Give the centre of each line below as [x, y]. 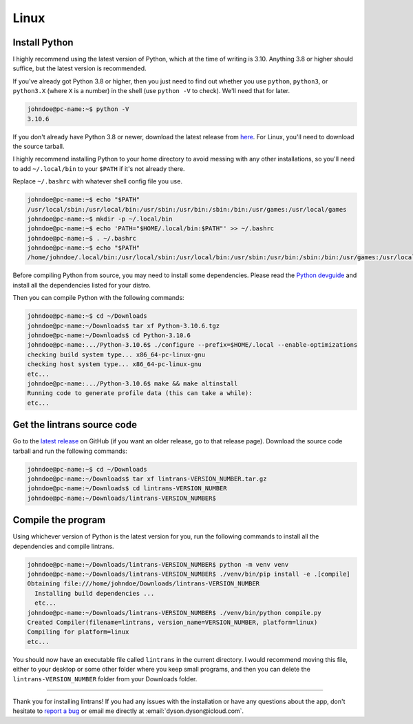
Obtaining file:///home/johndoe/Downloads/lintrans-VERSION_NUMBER [144, 584]
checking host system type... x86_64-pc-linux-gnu [115, 364]
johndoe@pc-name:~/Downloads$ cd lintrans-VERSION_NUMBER [127, 489]
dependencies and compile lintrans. [63, 546]
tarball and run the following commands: [70, 451]
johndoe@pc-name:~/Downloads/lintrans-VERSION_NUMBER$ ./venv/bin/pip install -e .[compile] [189, 574]
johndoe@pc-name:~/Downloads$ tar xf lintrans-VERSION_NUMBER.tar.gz [147, 479]
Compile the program [59, 520]
